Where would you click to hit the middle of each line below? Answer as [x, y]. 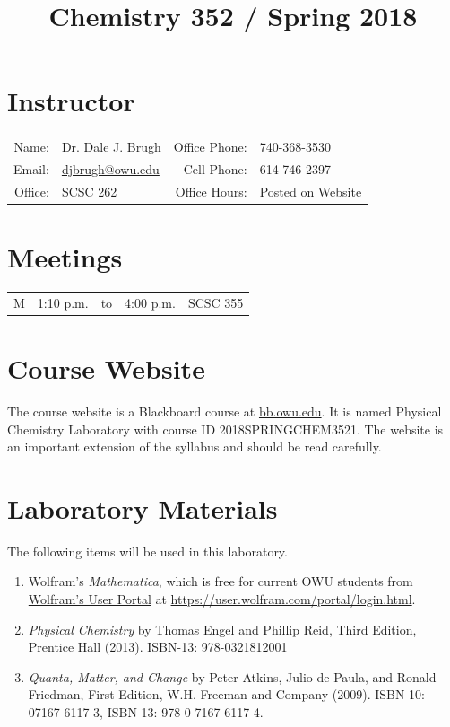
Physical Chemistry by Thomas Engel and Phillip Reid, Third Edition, [222, 629]
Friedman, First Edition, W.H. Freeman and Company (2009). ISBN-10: [227, 694]
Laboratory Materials [143, 508]
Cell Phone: [215, 168]
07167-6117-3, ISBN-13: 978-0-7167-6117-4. [146, 712]
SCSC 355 [216, 302]
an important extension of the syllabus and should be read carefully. [195, 447]
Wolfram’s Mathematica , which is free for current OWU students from [221, 581]
